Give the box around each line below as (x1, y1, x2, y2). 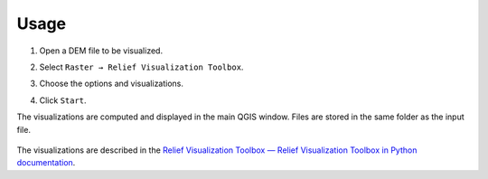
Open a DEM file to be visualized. (39, 45, 163, 56)
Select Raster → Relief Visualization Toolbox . (39, 61, 244, 72)
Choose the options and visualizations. (39, 78, 184, 89)
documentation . (16, 157, 76, 168)
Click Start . (39, 95, 87, 106)
